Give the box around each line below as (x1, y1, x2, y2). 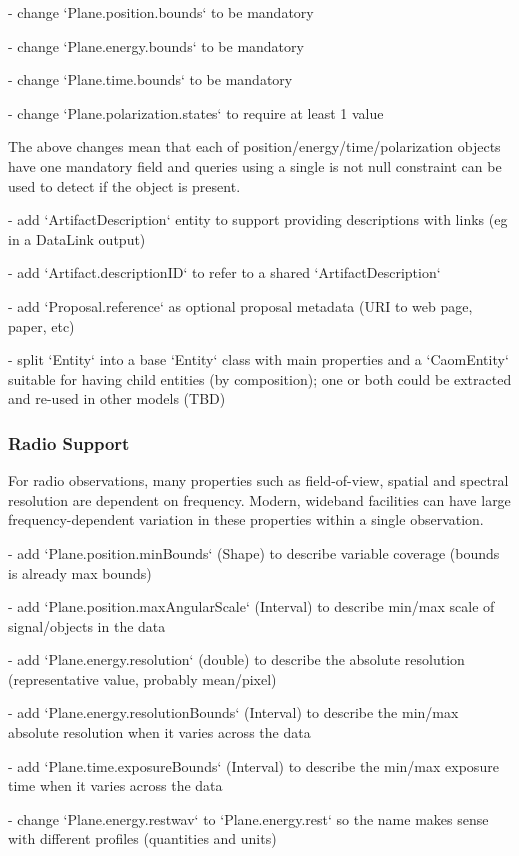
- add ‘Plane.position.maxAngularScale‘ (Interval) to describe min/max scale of (8, 596, 495, 617)
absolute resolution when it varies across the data (8, 722, 311, 743)
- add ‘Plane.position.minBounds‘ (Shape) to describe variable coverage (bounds (8, 542, 500, 563)
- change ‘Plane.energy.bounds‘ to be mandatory (8, 35, 304, 56)
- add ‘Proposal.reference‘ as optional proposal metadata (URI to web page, (8, 295, 473, 316)
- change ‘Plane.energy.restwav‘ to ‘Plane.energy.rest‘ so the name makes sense (8, 808, 489, 829)
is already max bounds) (8, 562, 152, 583)
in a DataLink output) (8, 228, 146, 249)
